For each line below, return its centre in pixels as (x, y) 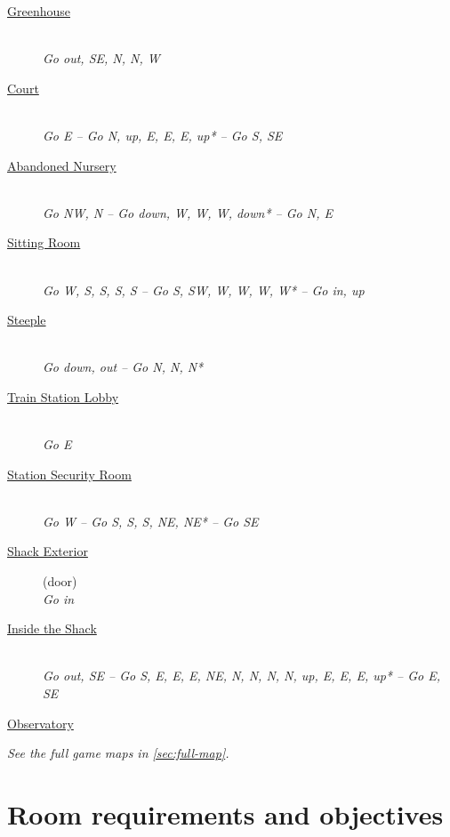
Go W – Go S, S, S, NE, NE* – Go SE (151, 521)
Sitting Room (44, 242)
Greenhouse (39, 11)
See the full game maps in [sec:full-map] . (118, 753)
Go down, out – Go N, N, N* (123, 367)
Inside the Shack (52, 628)
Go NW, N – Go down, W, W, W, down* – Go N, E (188, 212)
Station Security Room (69, 474)
